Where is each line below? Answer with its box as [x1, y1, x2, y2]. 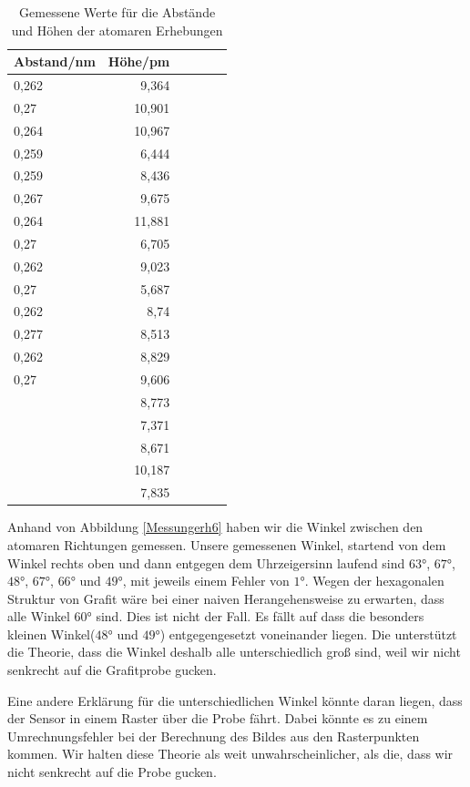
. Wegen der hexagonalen [304, 571, 444, 590]
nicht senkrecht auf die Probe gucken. [7, 762, 217, 782]
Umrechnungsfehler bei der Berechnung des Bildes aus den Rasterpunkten [7, 726, 420, 745]
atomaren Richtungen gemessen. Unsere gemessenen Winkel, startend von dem [7, 535, 446, 554]
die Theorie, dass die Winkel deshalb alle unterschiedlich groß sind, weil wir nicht [7, 642, 461, 661]
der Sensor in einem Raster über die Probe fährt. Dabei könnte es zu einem [7, 709, 428, 728]
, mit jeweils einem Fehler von [122, 571, 290, 590]
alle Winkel [7, 607, 70, 626]
